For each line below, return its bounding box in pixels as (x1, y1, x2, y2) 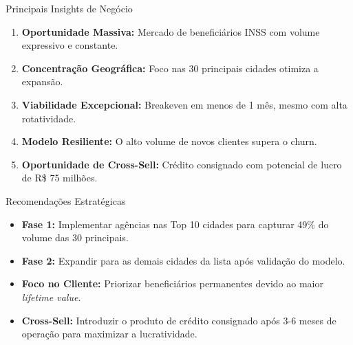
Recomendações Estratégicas (6, 193, 126, 208)
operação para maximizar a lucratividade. (21, 326, 197, 341)
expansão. (21, 74, 63, 89)
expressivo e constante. (21, 38, 118, 52)
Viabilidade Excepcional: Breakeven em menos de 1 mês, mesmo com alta (21, 97, 347, 111)
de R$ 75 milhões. (21, 170, 98, 185)
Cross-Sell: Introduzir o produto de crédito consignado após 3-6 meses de (21, 313, 336, 327)
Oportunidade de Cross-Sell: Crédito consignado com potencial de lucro (21, 157, 342, 171)
